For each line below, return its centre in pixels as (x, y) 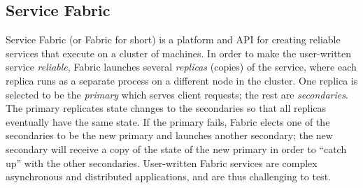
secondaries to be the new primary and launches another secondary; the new (169, 135)
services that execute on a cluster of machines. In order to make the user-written (179, 53)
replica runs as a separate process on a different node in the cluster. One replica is (182, 80)
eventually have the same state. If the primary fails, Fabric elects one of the (168, 121)
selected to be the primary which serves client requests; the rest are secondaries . (177, 94)
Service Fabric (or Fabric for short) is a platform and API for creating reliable (173, 39)
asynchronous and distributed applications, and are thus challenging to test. (168, 176)
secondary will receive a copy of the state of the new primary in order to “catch (176, 149)
